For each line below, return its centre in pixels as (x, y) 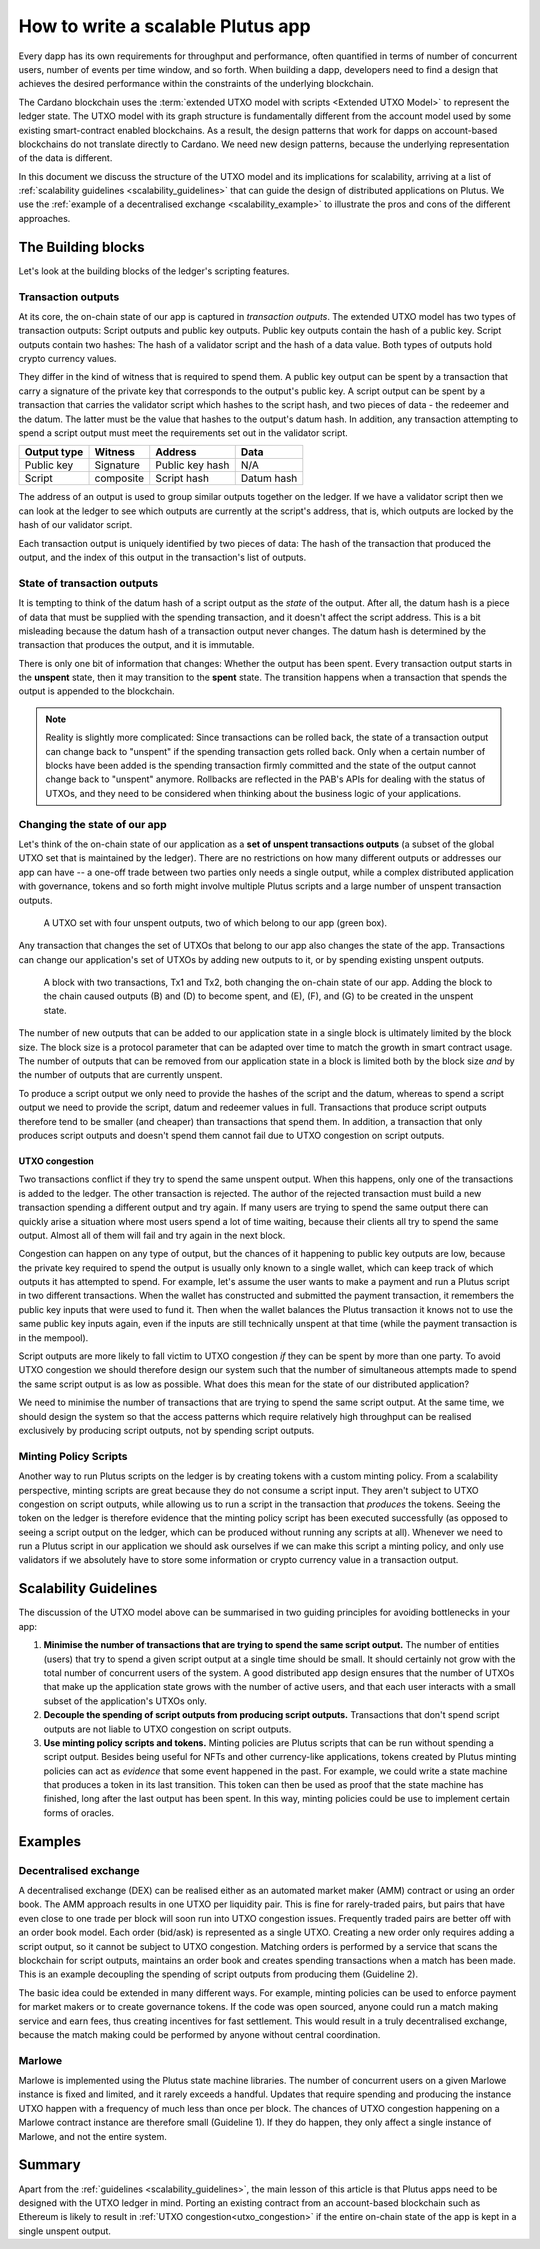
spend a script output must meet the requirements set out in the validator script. (183, 433)
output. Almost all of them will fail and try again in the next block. (152, 1235)
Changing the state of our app (92, 824)
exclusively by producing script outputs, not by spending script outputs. (166, 1430)
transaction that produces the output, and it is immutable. (136, 645)
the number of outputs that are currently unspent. (120, 1075)
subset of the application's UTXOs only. (125, 1701)
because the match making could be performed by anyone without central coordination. (199, 2034)
